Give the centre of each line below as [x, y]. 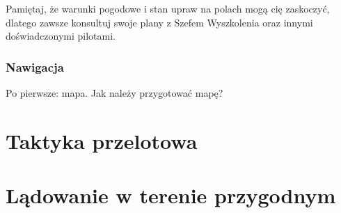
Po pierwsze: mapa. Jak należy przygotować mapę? [114, 93]
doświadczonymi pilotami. [61, 36]
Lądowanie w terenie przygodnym [171, 195]
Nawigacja [35, 66]
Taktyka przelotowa [102, 140]
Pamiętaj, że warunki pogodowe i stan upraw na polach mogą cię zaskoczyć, [168, 8]
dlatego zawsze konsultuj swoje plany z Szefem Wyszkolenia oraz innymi [159, 22]
